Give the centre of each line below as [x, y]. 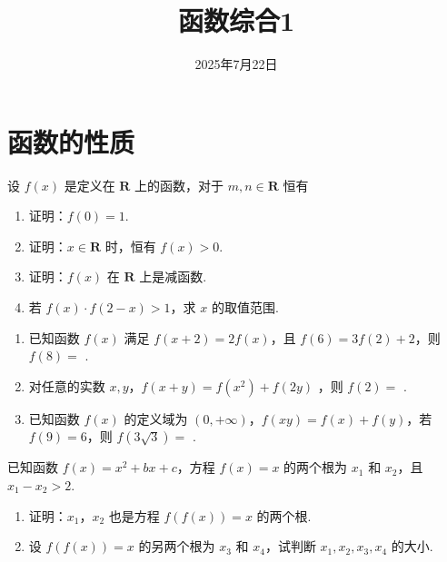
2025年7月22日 [236, 64]
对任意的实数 [67, 385]
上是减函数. [173, 276]
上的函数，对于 [179, 185]
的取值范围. [245, 307]
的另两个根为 [177, 546]
